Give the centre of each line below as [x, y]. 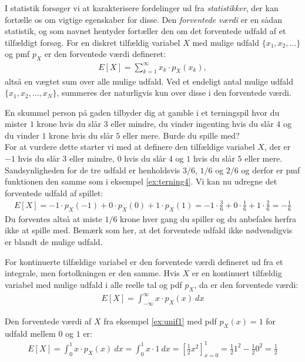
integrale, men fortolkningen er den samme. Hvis [92, 273]
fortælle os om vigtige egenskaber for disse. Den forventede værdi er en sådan [143, 19]
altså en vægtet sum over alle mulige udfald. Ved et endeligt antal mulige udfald [149, 81]
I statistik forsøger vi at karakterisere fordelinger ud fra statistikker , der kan [142, 8]
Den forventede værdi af [48, 321]
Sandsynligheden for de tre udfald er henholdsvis [93, 170]
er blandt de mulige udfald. [54, 241]
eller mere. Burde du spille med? [181, 135]
